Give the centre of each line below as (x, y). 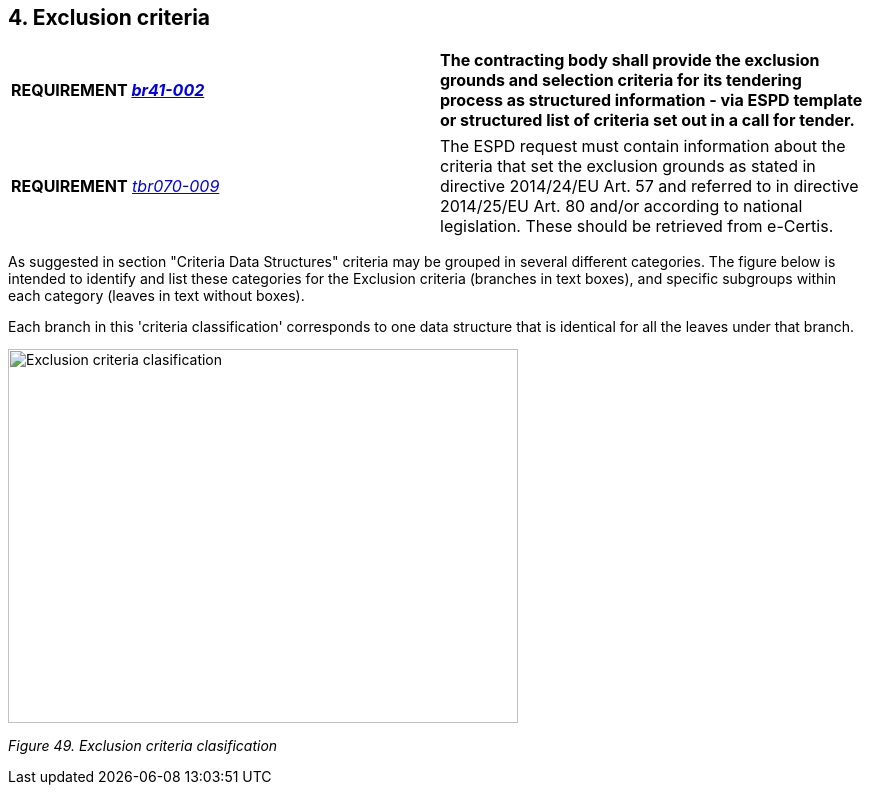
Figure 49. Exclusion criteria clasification (143, 746)
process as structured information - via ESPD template (651, 100)
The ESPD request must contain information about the (643, 146)
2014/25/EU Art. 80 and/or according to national (621, 206)
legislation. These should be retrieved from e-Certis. (637, 226)
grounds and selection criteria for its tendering (621, 80)
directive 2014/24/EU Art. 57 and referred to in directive (649, 186)
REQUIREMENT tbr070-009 (115, 186)
